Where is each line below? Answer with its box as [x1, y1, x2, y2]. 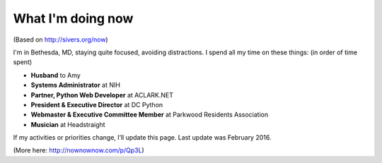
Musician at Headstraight [30, 120, 105, 128]
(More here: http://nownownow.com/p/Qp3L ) [13, 146, 144, 155]
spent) [13, 58, 33, 66]
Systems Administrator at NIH [30, 81, 120, 90]
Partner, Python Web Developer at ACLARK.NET [30, 90, 173, 99]
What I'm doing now [13, 11, 134, 26]
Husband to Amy [30, 71, 81, 79]
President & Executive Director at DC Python [30, 100, 163, 109]
